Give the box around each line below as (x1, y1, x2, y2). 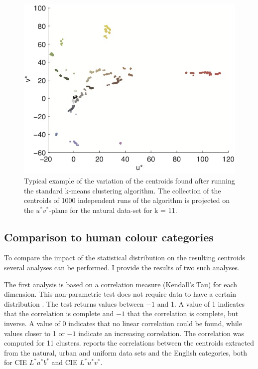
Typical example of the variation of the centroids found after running (24, 175, 235, 185)
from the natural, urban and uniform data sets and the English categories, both (4, 347, 248, 358)
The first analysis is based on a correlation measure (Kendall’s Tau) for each (4, 279, 238, 289)
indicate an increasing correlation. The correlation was (78, 328, 245, 338)
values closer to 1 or (4, 328, 65, 338)
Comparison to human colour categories (4, 229, 214, 244)
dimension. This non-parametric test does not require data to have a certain (4, 289, 236, 299)
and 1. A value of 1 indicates (157, 298, 245, 309)
